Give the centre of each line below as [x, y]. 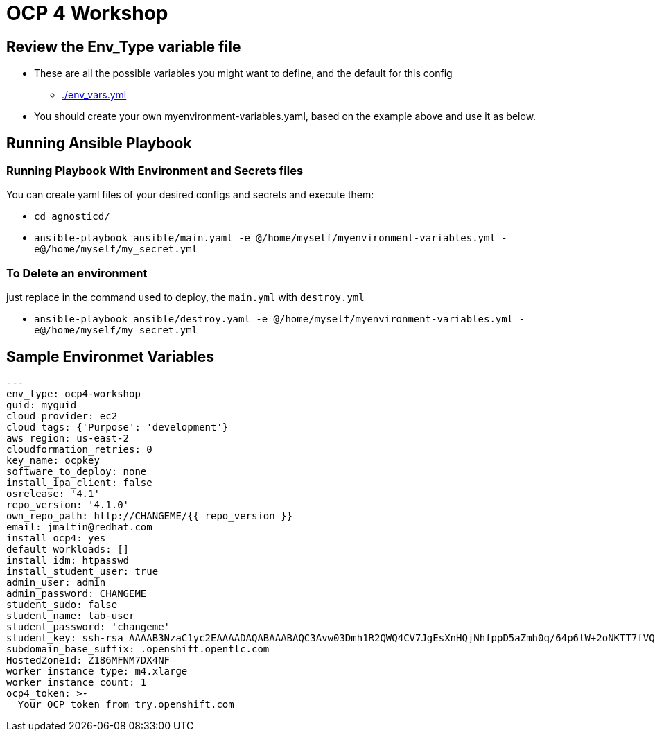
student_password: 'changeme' [88, 626]
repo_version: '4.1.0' [68, 504]
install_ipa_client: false [79, 482]
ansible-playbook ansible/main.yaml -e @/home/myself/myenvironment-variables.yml [265, 238]
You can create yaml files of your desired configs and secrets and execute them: [190, 195]
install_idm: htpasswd [68, 560]
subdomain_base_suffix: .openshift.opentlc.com [138, 649]
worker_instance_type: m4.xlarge [97, 671]
